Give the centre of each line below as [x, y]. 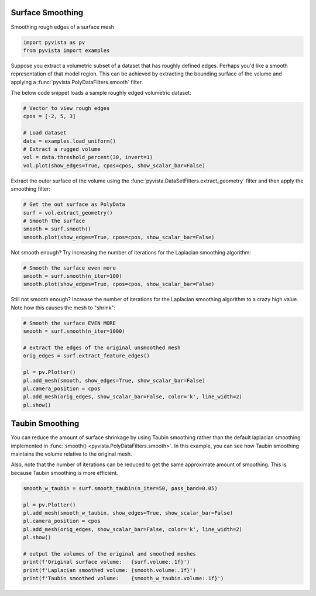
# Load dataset [45, 133]
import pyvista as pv [54, 42]
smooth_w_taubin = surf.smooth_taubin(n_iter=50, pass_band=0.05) [120, 488]
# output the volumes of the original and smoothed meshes [109, 554]
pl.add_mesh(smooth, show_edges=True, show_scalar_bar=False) [114, 380]
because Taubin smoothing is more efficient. [64, 473]
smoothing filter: [31, 189]
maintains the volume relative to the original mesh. [71, 454]
